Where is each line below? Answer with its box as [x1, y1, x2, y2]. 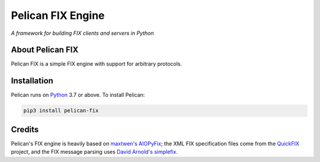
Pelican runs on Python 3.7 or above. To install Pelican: [11, 92, 145, 99]
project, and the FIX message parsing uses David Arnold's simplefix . [11, 148, 178, 155]
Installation [11, 76, 53, 86]
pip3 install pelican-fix [23, 107, 99, 114]
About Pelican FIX [11, 45, 79, 55]
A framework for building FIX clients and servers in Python [11, 30, 154, 37]
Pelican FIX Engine [11, 9, 105, 22]
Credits [11, 124, 39, 134]
